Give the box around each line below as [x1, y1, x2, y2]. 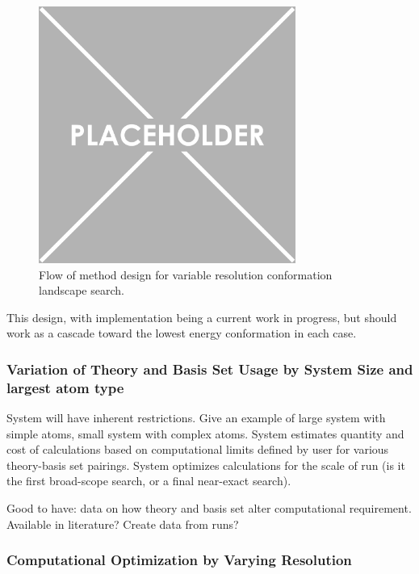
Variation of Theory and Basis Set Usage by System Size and [6, 358, 413, 379]
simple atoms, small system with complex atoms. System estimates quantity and [6, 425, 404, 442]
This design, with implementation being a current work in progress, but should [6, 308, 397, 325]
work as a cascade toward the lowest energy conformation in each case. [6, 325, 357, 341]
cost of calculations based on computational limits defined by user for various [6, 441, 389, 458]
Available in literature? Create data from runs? [6, 515, 239, 532]
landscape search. [39, 282, 124, 299]
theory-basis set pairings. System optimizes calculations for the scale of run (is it [6, 456, 405, 473]
